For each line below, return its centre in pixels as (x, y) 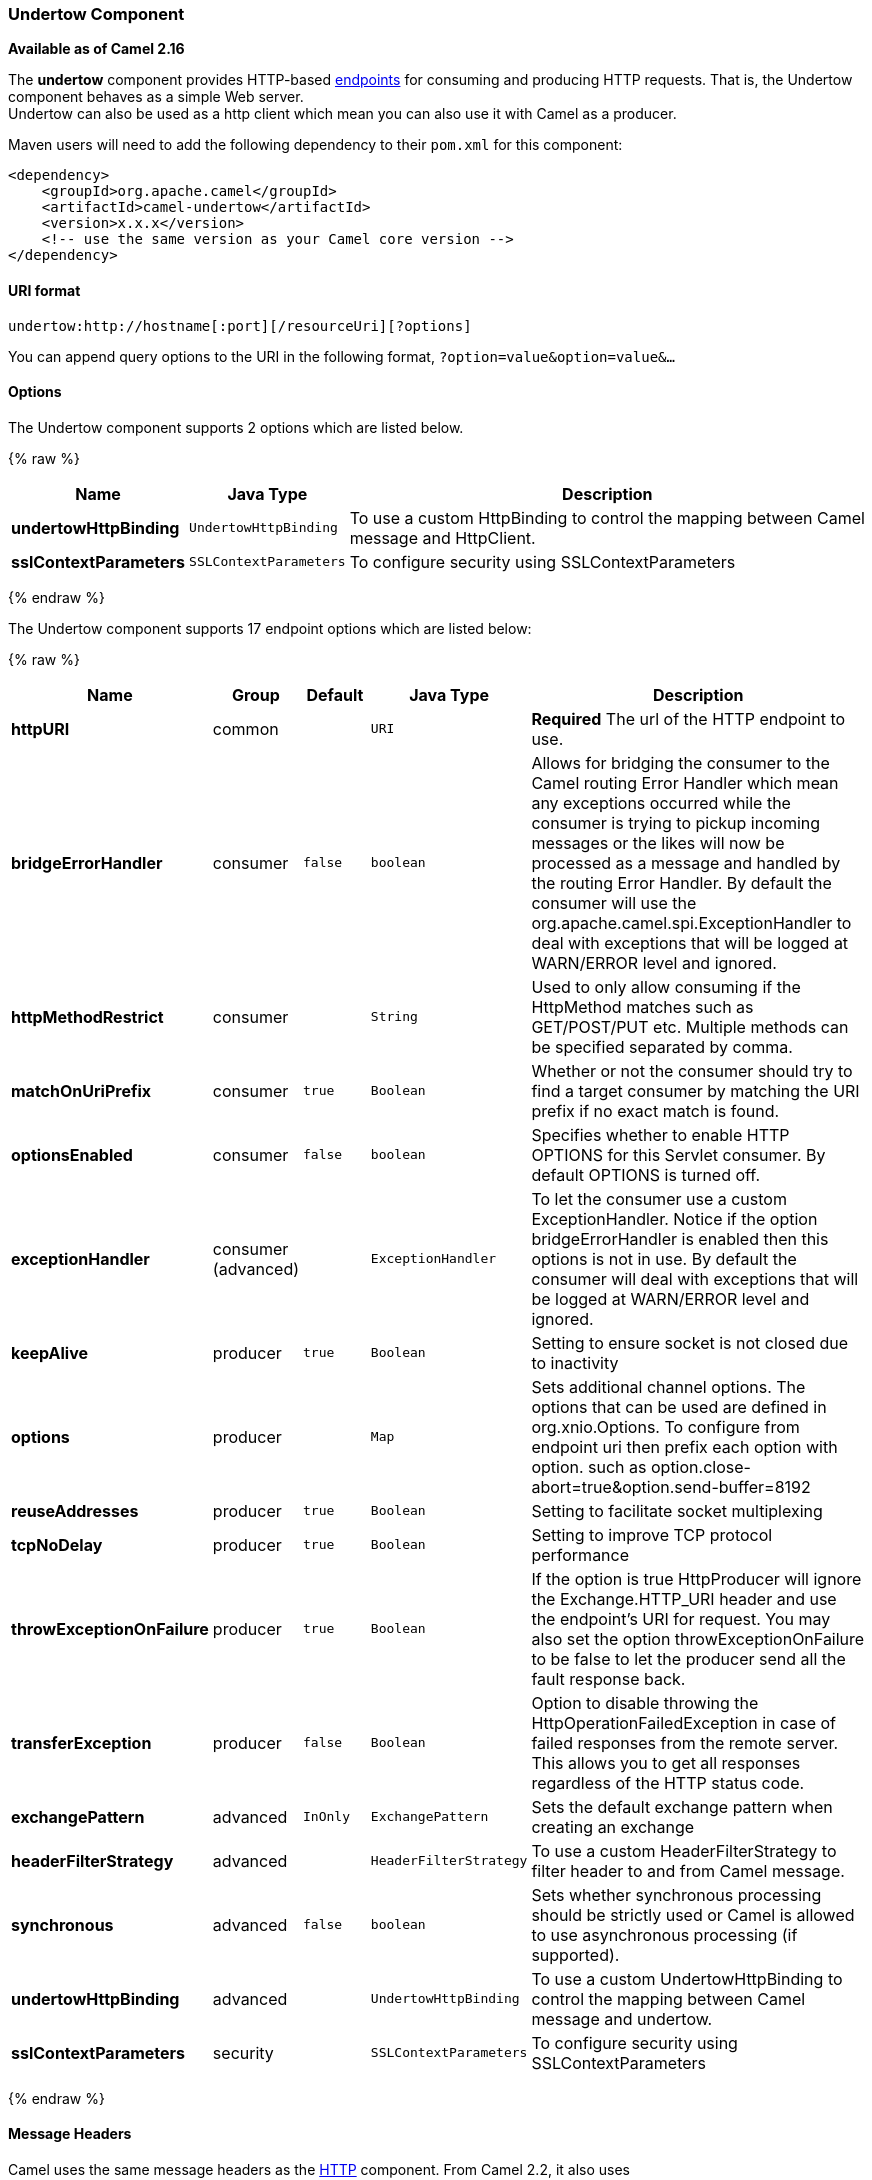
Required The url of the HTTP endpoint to (688, 718)
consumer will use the (614, 902)
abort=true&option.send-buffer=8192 (671, 1486)
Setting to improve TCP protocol (652, 1534)
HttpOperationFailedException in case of (684, 1722)
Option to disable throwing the (645, 1702)
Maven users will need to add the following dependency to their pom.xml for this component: (315, 145)
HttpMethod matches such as (642, 1006)
